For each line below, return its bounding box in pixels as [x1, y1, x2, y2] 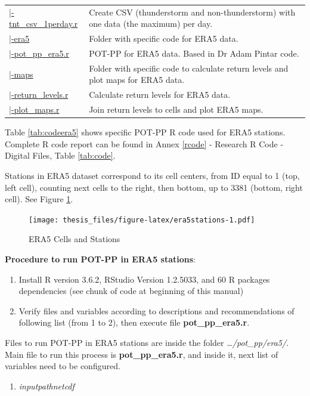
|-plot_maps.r [9, 103, 60, 116]
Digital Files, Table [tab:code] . [5, 149, 116, 162]
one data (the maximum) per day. [89, 17, 213, 30]
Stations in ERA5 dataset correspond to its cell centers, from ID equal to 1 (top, [5, 169, 300, 182]
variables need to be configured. [5, 360, 120, 372]
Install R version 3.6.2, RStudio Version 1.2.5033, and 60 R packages [18, 273, 270, 285]
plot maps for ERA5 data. [89, 73, 185, 86]
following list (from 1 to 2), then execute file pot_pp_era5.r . [18, 316, 250, 329]
